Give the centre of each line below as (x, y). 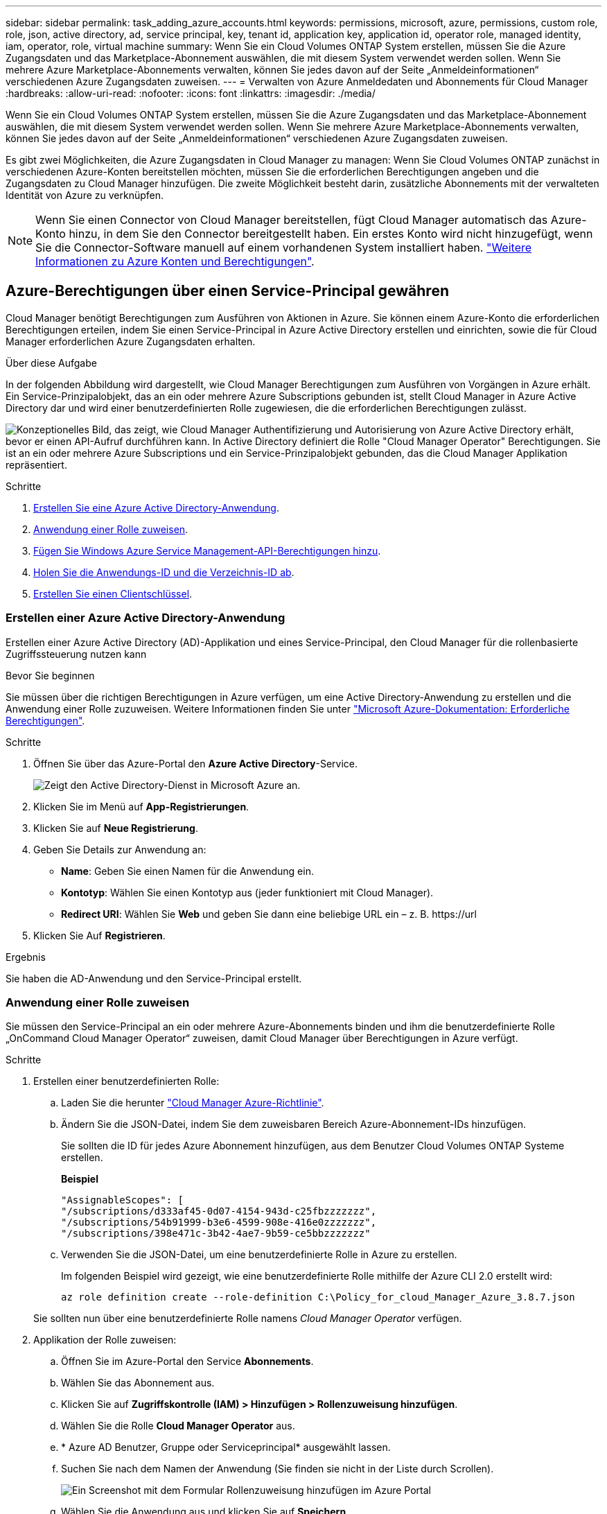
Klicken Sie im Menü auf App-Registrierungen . (141, 806)
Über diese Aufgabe (51, 363)
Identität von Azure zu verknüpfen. (85, 195)
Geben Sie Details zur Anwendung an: (120, 849)
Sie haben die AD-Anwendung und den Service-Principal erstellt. (154, 978)
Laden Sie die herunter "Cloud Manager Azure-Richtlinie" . (193, 1103)
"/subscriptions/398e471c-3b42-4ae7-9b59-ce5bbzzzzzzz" (216, 1234)
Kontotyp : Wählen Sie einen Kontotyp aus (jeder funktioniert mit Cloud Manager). (247, 892)
